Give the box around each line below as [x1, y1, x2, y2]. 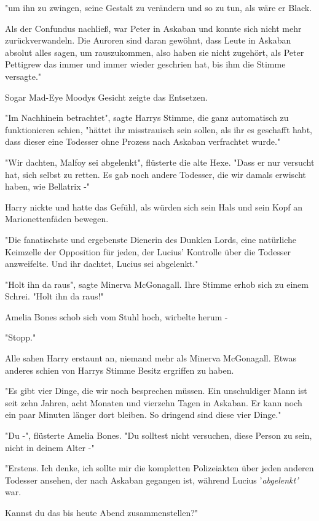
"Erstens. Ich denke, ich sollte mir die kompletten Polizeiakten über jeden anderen [5, 461, 314, 474]
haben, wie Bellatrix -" [5, 180, 90, 193]
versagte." [5, 69, 42, 82]
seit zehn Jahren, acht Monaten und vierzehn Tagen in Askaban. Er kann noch [5, 396, 302, 409]
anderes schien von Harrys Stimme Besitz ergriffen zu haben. [5, 363, 234, 376]
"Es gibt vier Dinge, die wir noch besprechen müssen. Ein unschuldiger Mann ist [5, 384, 307, 397]
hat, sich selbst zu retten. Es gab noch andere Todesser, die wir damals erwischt [5, 168, 306, 180]
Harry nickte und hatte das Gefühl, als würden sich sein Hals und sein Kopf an [5, 200, 303, 213]
